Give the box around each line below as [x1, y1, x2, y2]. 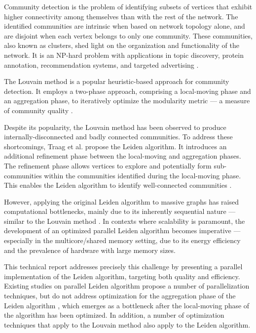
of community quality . [4, 105, 73, 115]
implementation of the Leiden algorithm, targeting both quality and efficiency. [4, 271, 240, 281]
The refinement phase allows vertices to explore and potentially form [4, 160, 212, 170]
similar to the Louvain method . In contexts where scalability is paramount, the [4, 215, 245, 226]
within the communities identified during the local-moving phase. [44, 170, 241, 180]
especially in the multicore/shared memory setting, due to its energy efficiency [4, 235, 241, 246]
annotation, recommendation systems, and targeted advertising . [4, 59, 199, 70]
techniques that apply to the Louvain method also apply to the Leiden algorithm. [4, 319, 251, 330]
